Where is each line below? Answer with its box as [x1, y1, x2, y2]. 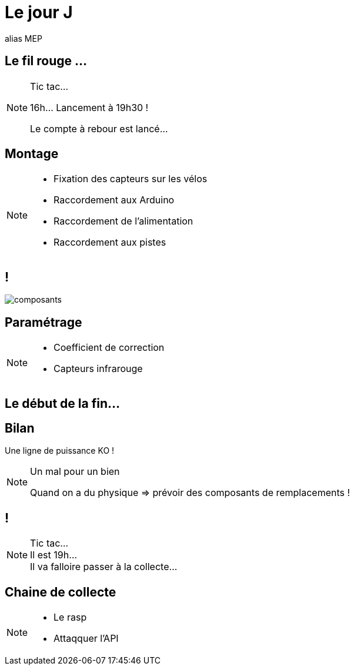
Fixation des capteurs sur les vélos [54, 173, 208, 185]
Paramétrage [5, 314, 82, 330]
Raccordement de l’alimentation [54, 215, 193, 227]
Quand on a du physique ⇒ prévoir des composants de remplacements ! [30, 487, 350, 499]
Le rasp [54, 611, 87, 624]
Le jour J [5, 2, 73, 22]
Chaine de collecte [5, 584, 116, 599]
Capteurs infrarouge [54, 363, 143, 375]
